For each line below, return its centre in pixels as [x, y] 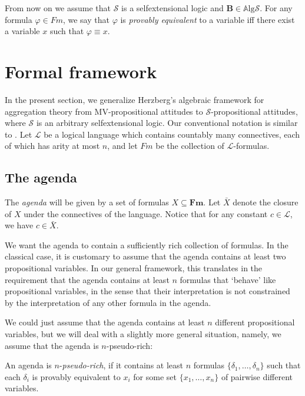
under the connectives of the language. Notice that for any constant [146, 213]
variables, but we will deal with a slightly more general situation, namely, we [143, 334]
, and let [122, 146]
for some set [155, 376]
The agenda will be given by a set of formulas [87, 202]
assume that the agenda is [52, 345]
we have [19, 225]
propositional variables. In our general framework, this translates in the [134, 268]
